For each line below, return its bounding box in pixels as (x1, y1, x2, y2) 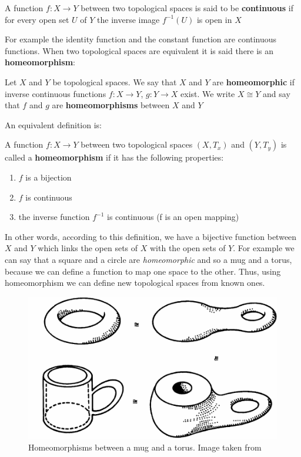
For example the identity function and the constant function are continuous (5, 33, 277, 45)
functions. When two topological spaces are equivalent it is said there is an (5, 44, 274, 56)
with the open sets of (150, 242, 226, 254)
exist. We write (180, 87, 235, 99)
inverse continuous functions (5, 87, 106, 99)
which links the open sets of (38, 242, 138, 254)
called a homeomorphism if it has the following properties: (5, 151, 224, 164)
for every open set (5, 13, 69, 25)
